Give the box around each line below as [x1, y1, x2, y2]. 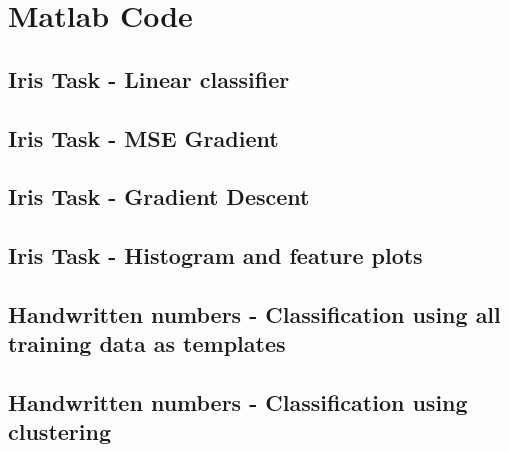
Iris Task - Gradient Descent [8, 181, 310, 212]
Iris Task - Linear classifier [8, 63, 290, 94]
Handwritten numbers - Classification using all [8, 298, 501, 329]
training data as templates [8, 328, 286, 359]
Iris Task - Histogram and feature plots [8, 240, 423, 271]
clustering [8, 416, 111, 447]
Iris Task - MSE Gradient [8, 122, 279, 153]
